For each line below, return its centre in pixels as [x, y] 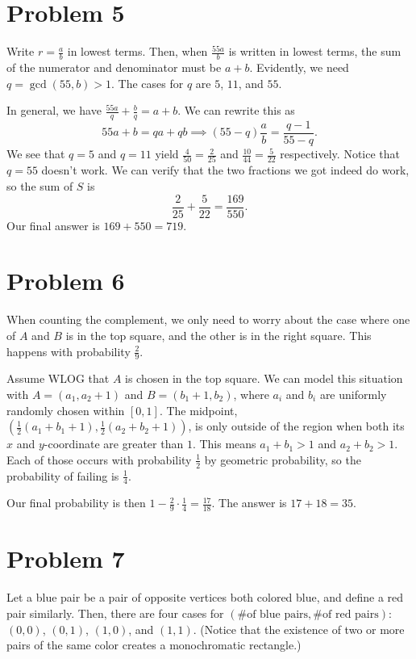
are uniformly [353, 394]
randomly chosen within [66, 410]
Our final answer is [53, 225]
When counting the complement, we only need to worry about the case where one [208, 319]
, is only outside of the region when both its [296, 426]
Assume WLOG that [58, 378]
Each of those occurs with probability [99, 459]
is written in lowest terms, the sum [315, 51]
